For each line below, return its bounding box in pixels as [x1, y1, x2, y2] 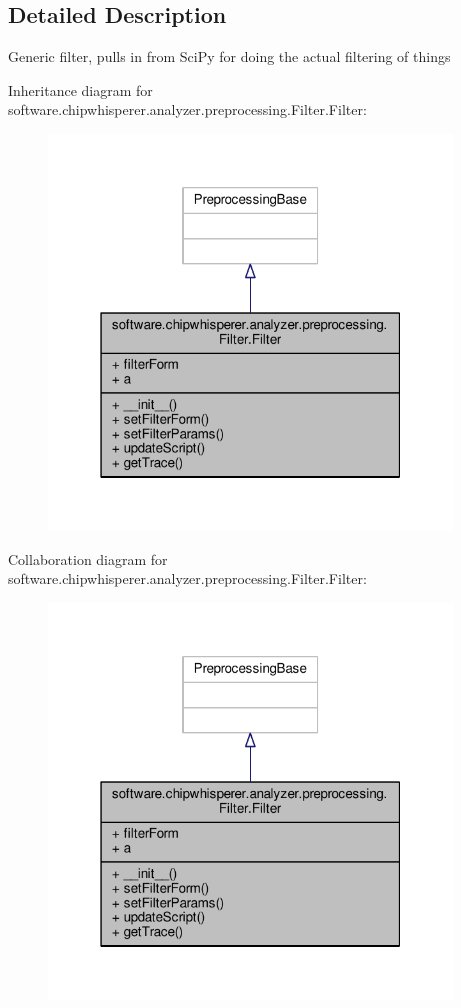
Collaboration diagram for [8, 548, 168, 569]
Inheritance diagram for [8, 79, 153, 100]
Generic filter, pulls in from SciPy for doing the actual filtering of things [8, 46, 451, 67]
